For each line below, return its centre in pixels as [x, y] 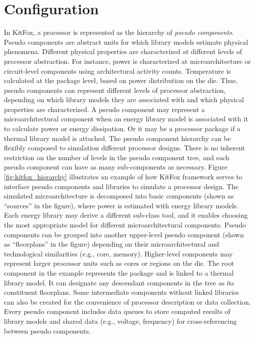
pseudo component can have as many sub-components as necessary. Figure [116, 167]
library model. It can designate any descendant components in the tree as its [119, 282]
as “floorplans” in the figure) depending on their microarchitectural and [112, 244]
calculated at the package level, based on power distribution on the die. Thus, [121, 80]
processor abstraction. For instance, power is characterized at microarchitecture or [127, 61]
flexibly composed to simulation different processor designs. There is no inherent [125, 148]
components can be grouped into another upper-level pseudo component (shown [124, 234]
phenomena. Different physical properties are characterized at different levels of [123, 51]
